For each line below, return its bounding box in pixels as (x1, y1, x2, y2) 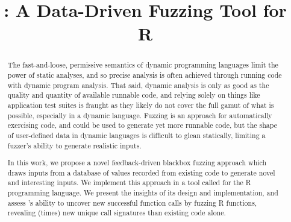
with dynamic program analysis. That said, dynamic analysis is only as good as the (7, 80, 269, 90)
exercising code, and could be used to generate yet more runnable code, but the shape (7, 120, 278, 130)
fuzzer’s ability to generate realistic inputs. (7, 140, 142, 150)
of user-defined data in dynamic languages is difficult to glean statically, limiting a (7, 130, 266, 140)
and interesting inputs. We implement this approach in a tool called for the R (7, 177, 251, 188)
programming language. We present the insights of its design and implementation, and (7, 188, 278, 198)
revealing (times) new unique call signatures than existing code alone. (7, 208, 226, 218)
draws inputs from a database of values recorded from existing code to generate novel (7, 167, 275, 177)
